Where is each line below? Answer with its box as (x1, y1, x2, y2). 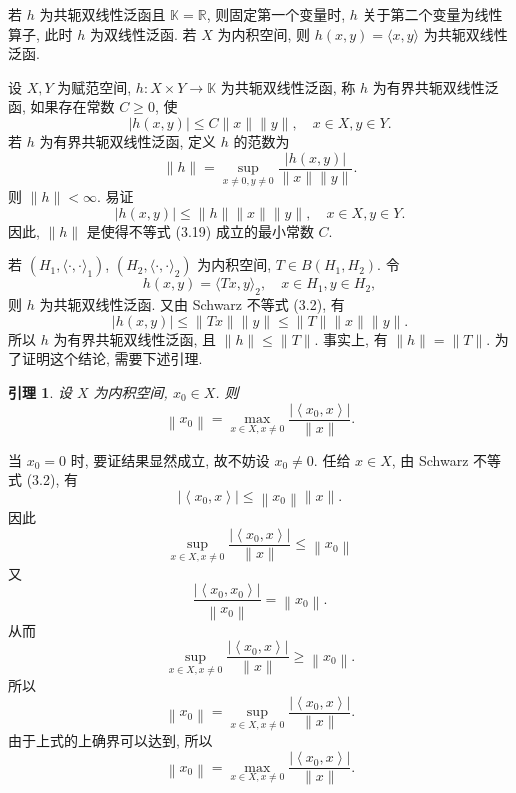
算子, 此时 (8, 23, 73, 44)
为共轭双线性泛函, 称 (220, 76, 356, 97)
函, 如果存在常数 (8, 96, 115, 117)
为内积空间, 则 (217, 23, 310, 44)
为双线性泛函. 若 (89, 23, 197, 44)
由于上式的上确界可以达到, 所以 (8, 730, 213, 751)
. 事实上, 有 (314, 328, 388, 349)
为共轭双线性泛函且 (39, 4, 166, 24)
